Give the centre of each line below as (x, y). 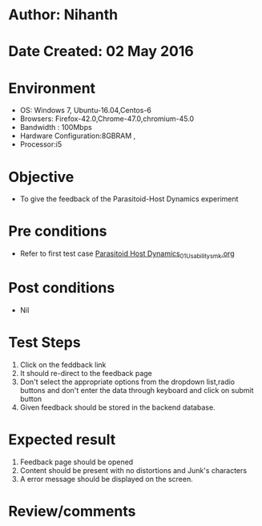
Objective (41, 177)
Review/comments (72, 511)
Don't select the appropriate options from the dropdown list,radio (127, 382)
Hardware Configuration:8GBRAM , (78, 136)
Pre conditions (58, 231)
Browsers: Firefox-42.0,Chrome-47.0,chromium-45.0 (107, 119)
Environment (52, 88)
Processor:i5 (41, 144)
